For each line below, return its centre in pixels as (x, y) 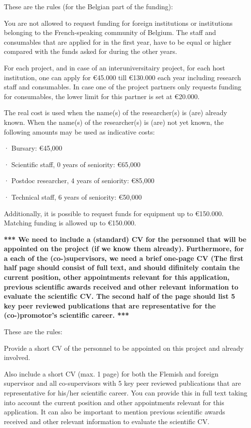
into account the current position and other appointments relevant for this (114, 402)
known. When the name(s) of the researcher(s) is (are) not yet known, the (114, 122)
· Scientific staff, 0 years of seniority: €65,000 (72, 164)
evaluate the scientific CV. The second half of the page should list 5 (120, 296)
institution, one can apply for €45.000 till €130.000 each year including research (123, 77)
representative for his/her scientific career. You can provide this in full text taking (126, 393)
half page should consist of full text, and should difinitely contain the (122, 267)
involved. (17, 357)
